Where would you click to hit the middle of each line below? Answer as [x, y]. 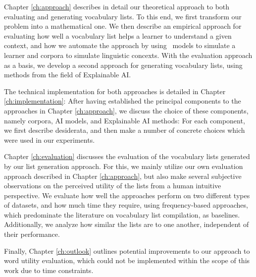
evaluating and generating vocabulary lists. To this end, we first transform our [123, 16]
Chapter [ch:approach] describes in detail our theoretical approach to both [117, 6]
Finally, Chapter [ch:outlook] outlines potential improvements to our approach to [127, 250]
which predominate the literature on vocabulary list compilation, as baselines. [122, 214]
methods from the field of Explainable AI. [68, 75]
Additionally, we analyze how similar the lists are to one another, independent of [127, 224]
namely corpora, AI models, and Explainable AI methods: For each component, [125, 120]
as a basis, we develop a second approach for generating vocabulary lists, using [123, 65]
